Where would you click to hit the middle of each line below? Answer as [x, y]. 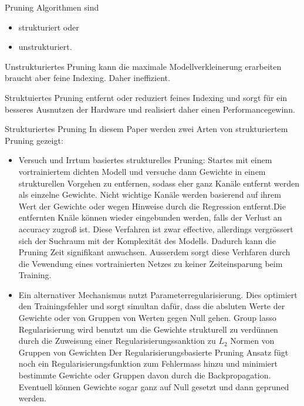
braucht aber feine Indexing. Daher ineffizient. [87, 78]
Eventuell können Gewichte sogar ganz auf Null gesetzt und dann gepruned [154, 386]
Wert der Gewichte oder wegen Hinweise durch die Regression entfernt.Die [152, 206]
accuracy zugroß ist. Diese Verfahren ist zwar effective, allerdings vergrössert [156, 229]
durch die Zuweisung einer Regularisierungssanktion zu [117, 341]
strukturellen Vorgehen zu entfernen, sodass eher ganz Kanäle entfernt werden [159, 183]
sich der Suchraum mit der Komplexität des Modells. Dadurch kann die [147, 240]
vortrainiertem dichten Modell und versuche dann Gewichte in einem [142, 171]
